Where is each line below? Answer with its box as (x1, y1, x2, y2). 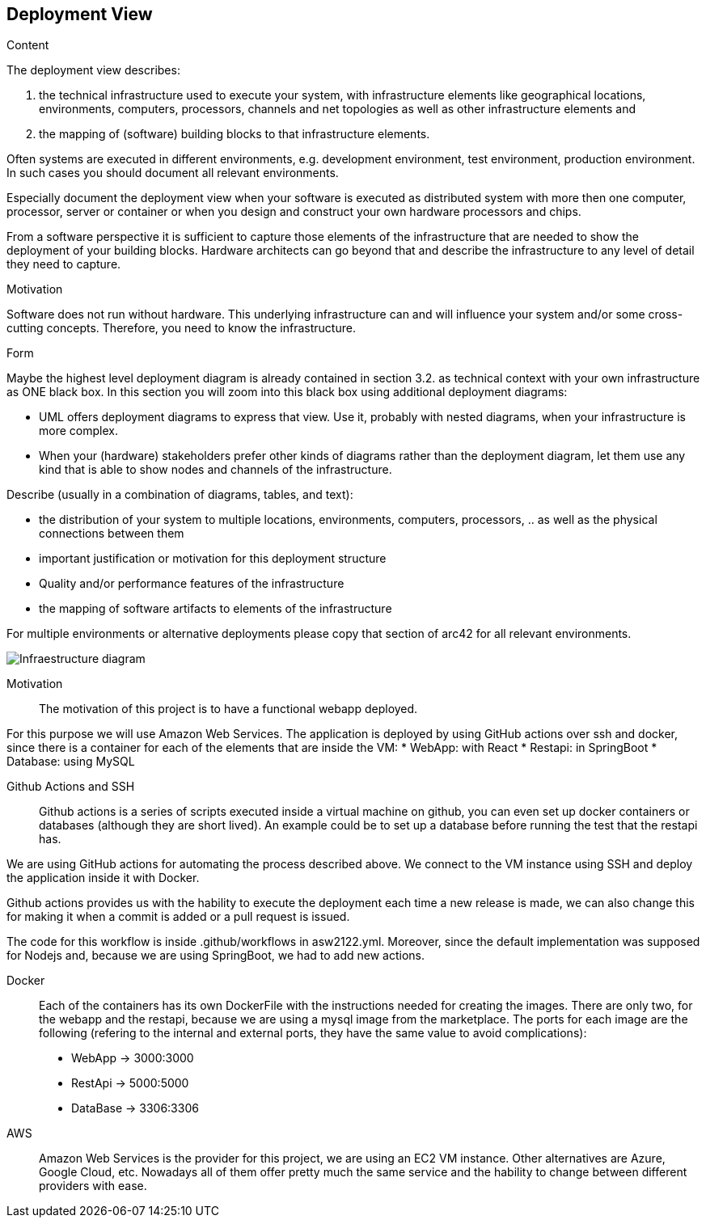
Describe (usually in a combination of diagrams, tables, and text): (6, 487, 353, 502)
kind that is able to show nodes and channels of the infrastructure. (39, 462, 392, 477)
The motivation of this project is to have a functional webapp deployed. (39, 702, 418, 716)
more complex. (39, 424, 118, 438)
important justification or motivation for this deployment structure (39, 551, 387, 566)
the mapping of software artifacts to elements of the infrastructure (39, 601, 392, 616)
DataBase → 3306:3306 (71, 1101, 199, 1116)
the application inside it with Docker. (6, 871, 200, 885)
